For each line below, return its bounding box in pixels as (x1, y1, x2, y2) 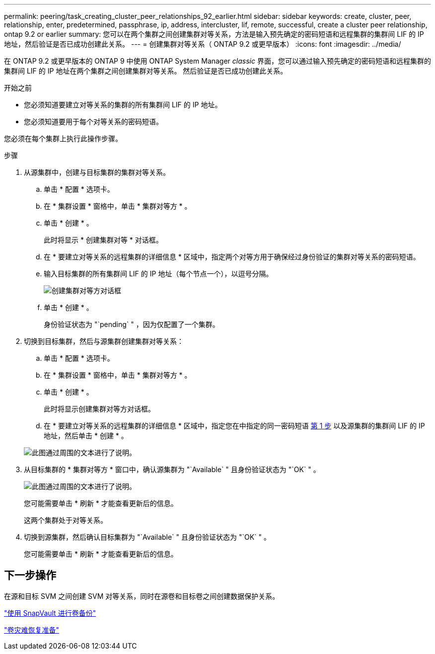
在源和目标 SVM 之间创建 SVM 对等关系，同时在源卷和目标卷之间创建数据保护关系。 (4, 591, 280, 600)
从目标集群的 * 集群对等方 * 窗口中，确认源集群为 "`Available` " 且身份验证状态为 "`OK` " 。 (24, 465, 320, 474)
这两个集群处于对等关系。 (24, 516, 107, 524)
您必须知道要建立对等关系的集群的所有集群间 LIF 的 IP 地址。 (24, 100, 222, 109)
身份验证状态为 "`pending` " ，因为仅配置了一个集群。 (44, 320, 219, 328)
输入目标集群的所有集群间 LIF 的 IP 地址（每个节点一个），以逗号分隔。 (44, 269, 273, 278)
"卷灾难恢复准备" (4, 625, 60, 634)
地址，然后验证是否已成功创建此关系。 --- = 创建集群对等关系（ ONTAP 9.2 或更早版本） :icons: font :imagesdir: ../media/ (4, 40, 401, 48)
